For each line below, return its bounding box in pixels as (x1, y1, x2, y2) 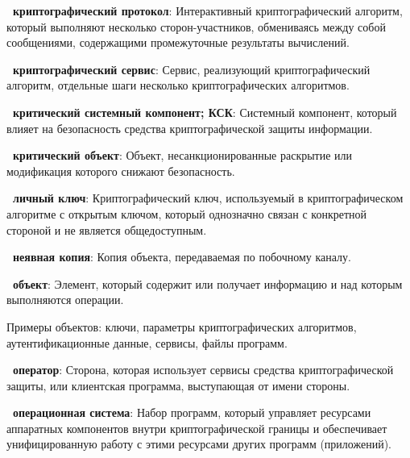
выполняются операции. (6, 291, 124, 308)
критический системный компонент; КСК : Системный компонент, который (13, 103, 397, 120)
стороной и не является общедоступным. (6, 221, 207, 238)
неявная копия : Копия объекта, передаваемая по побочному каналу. (13, 248, 351, 265)
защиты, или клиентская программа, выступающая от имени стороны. (6, 377, 350, 393)
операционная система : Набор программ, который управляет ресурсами (13, 404, 371, 421)
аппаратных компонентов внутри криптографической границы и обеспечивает (6, 419, 387, 436)
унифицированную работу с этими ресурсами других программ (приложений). (6, 435, 391, 452)
